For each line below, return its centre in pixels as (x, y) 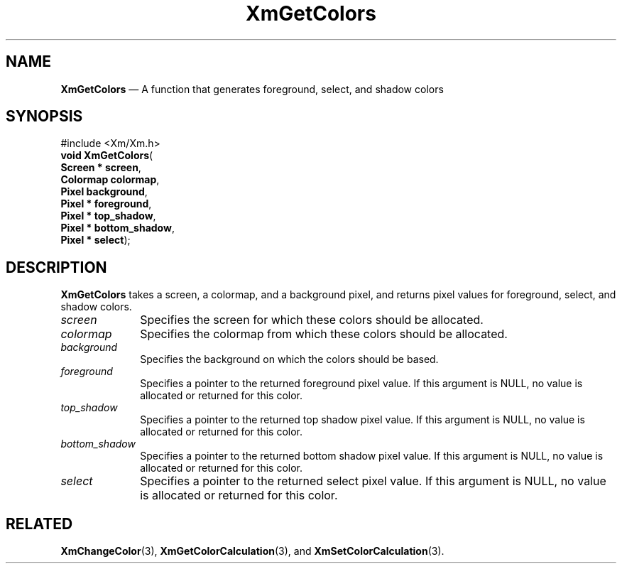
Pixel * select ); (96, 240)
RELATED (39, 524)
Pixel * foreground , (106, 204)
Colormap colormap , (110, 180)
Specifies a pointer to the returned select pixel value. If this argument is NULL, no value (373, 481)
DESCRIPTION (56, 267)
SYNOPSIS (44, 116)
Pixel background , (104, 192)
